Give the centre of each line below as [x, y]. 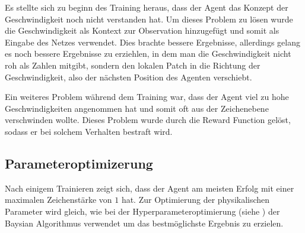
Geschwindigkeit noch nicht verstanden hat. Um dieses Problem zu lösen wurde [149, 19]
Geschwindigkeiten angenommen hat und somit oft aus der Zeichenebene [137, 108]
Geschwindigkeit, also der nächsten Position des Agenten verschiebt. [128, 77]
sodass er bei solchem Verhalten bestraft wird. [89, 131]
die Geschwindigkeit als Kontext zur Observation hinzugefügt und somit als [142, 30]
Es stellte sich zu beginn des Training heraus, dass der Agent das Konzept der [147, 7]
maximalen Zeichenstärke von [58, 200]
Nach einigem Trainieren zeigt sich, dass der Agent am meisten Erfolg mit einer [150, 188]
